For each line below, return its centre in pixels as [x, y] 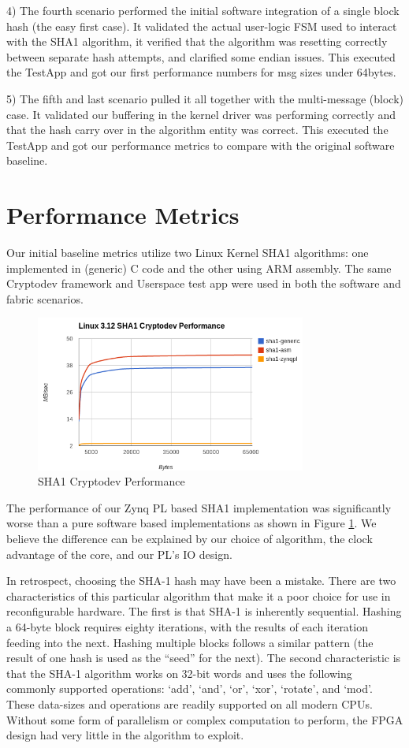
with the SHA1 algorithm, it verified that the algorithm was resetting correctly [197, 41]
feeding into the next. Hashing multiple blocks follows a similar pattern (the [190, 642]
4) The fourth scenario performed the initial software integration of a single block [203, 10]
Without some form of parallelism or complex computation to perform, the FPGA [205, 719]
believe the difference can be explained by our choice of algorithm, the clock [190, 539]
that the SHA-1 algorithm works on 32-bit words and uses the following [179, 673]
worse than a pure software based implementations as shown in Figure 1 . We [191, 523]
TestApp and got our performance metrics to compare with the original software [201, 145]
